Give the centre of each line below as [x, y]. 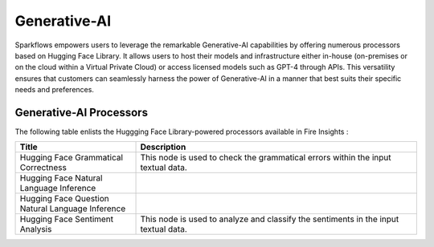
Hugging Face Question [64, 199]
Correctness [43, 168]
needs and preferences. [54, 90]
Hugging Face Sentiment [67, 219]
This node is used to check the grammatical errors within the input [266, 158]
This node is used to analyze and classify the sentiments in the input [270, 219]
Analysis [36, 229]
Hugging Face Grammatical [72, 158]
